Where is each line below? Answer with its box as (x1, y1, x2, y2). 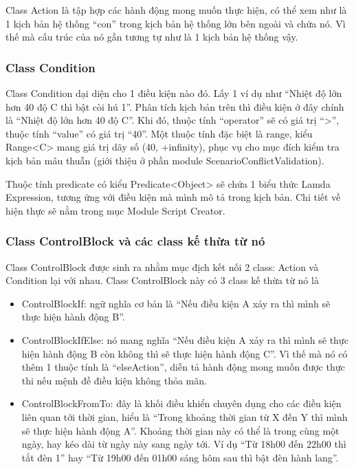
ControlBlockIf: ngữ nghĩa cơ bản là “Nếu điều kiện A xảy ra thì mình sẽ (21, 296, 331, 310)
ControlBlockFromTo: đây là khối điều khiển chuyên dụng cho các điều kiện (21, 396, 342, 411)
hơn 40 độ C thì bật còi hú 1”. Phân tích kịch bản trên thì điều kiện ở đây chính (5, 99, 344, 113)
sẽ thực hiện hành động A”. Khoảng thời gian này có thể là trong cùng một (21, 423, 340, 437)
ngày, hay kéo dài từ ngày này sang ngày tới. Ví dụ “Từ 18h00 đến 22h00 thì (21, 437, 346, 451)
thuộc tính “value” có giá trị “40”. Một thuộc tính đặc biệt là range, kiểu (5, 126, 313, 140)
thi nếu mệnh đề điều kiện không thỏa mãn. (21, 373, 207, 387)
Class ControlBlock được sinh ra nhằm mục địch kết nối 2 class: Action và (5, 259, 319, 274)
